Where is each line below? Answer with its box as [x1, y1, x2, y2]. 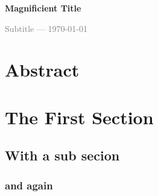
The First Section [5, 104, 154, 129]
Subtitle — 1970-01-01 [5, 22, 87, 34]
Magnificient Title [5, 2, 81, 14]
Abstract [5, 57, 80, 82]
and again [5, 177, 53, 192]
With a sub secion [5, 146, 120, 165]
